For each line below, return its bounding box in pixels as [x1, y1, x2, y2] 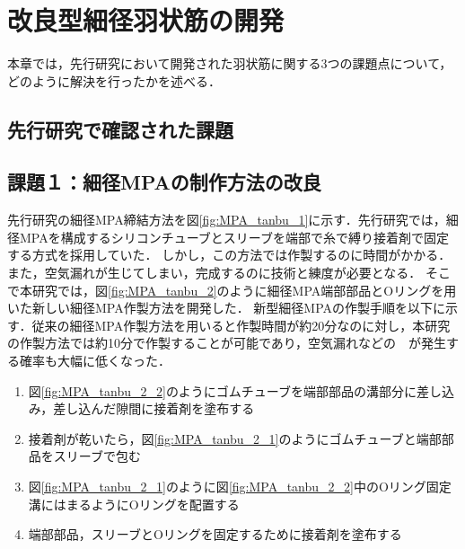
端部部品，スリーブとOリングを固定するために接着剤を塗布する [28, 525, 402, 544]
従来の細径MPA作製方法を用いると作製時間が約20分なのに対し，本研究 [31, 315, 451, 334]
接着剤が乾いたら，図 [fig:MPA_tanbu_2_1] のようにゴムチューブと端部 [28, 429, 442, 447]
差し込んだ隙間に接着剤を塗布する [53, 399, 255, 418]
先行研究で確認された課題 [7, 115, 233, 143]
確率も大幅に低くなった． [19, 351, 171, 370]
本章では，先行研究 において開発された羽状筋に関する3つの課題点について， [7, 54, 452, 73]
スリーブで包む [53, 447, 141, 465]
